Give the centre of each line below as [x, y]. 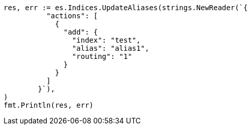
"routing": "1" [102, 56]
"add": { [81, 32]
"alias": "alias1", [111, 48]
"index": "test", [106, 40]
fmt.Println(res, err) [49, 105]
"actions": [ [72, 16]
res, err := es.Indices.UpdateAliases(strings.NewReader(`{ [126, 8]
